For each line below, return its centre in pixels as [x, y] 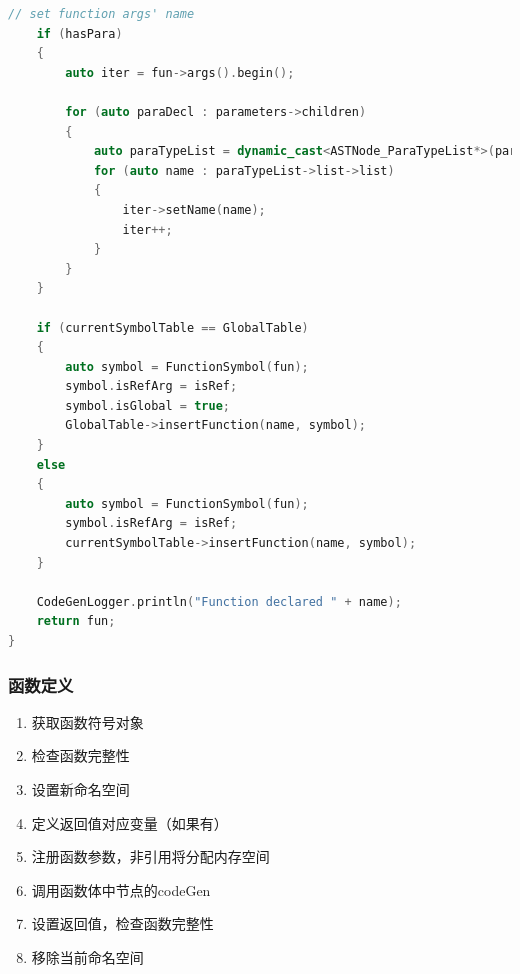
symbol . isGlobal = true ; [147, 405]
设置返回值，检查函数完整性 [122, 923]
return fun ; [76, 621]
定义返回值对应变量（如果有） [129, 822]
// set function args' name [101, 14]
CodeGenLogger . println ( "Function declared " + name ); [219, 601]
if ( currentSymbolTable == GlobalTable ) [172, 327]
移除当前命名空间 [87, 956]
